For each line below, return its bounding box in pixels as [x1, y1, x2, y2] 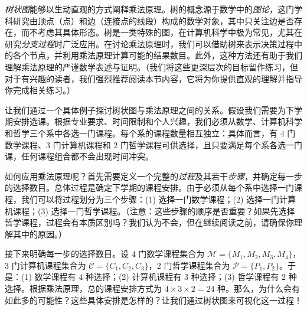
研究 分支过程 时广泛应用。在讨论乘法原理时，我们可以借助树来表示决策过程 [5, 37, 294, 50]
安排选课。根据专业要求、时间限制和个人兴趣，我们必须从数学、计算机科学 [12, 115, 302, 128]
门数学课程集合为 [138, 247, 205, 260]
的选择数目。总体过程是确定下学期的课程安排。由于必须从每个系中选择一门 [5, 181, 294, 194]
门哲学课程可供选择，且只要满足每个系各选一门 [120, 138, 302, 151]
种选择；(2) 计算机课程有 [85, 270, 182, 283]
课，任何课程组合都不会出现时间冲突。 [5, 150, 153, 162]
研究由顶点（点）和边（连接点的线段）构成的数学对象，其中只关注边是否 [12, 14, 294, 27]
